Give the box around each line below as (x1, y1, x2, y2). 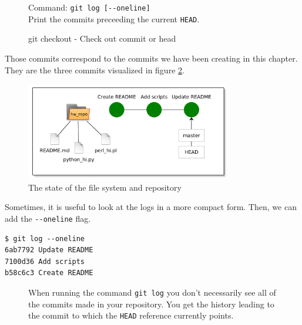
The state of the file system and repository (28, 181, 182, 193)
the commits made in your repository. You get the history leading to (28, 297, 274, 310)
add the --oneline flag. (5, 212, 91, 224)
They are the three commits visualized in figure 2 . (5, 63, 184, 76)
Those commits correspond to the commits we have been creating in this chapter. (5, 52, 298, 64)
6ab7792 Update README (5, 246, 93, 255)
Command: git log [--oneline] (28, 1, 150, 13)
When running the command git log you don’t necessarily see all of (28, 286, 276, 298)
